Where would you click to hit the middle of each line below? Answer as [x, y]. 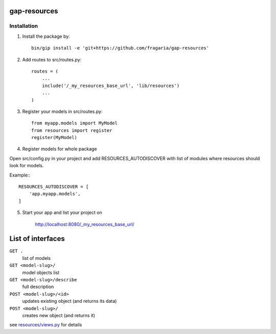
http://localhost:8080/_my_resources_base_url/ [85, 224]
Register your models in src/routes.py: [62, 111]
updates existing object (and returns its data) [70, 301]
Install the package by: [46, 36]
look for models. [27, 166]
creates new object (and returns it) [59, 315]
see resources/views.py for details [46, 325]
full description [38, 287]
